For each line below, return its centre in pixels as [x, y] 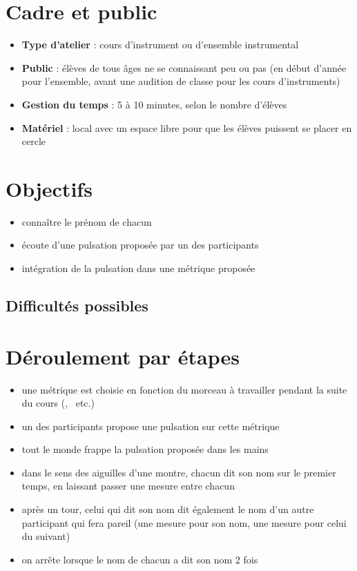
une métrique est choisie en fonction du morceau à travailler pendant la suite [184, 389]
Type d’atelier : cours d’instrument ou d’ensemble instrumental [160, 45]
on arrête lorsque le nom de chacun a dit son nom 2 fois [140, 559]
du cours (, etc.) [58, 403]
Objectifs [49, 188]
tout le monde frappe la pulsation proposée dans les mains [145, 449]
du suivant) [46, 536]
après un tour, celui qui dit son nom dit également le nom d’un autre [168, 509]
